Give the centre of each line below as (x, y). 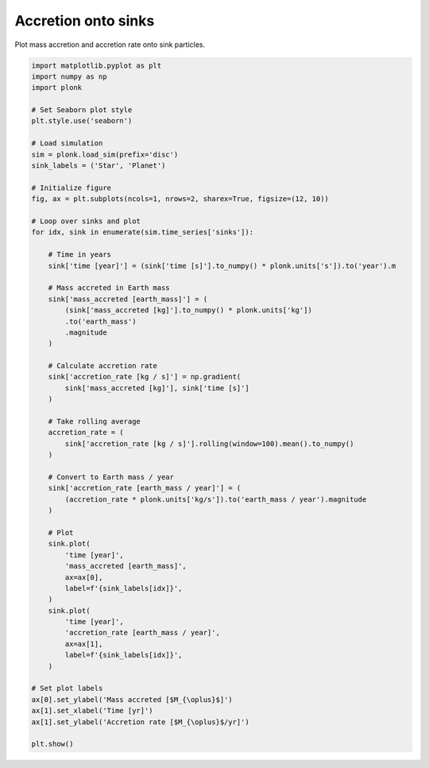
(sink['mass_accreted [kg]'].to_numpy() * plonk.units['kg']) (189, 310)
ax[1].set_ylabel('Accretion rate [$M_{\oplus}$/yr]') (140, 722)
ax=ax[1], (84, 644)
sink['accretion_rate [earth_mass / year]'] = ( (145, 488)
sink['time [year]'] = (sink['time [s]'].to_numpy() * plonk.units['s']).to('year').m (222, 266)
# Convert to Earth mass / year (111, 477)
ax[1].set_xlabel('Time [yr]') (93, 711)
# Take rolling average (94, 422)
